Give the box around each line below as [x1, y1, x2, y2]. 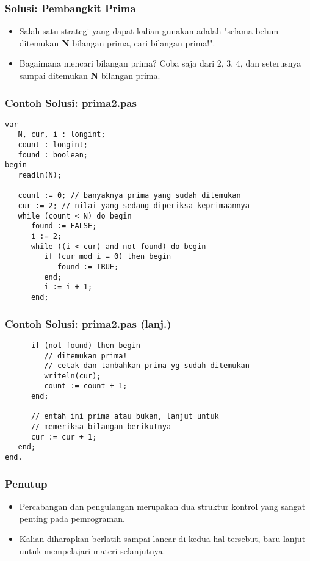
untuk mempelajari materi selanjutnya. [19, 544, 165, 557]
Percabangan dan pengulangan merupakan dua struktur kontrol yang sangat [19, 499, 306, 512]
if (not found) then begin [31, 341, 140, 350]
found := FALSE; [31, 222, 97, 231]
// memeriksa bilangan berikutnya [31, 422, 171, 432]
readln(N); [18, 171, 62, 180]
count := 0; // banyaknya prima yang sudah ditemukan [18, 191, 241, 200]
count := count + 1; [44, 382, 128, 391]
